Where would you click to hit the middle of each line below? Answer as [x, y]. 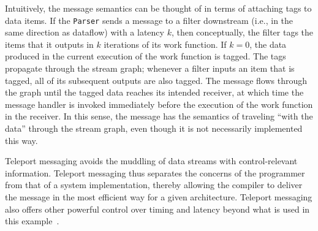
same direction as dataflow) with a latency [85, 32]
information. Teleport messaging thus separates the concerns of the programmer [155, 172]
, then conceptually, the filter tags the [242, 32]
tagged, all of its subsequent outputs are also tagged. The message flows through [156, 80]
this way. [21, 140]
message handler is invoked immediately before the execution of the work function [159, 104]
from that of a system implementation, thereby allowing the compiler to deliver [154, 185]
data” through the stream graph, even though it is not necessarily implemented [154, 128]
